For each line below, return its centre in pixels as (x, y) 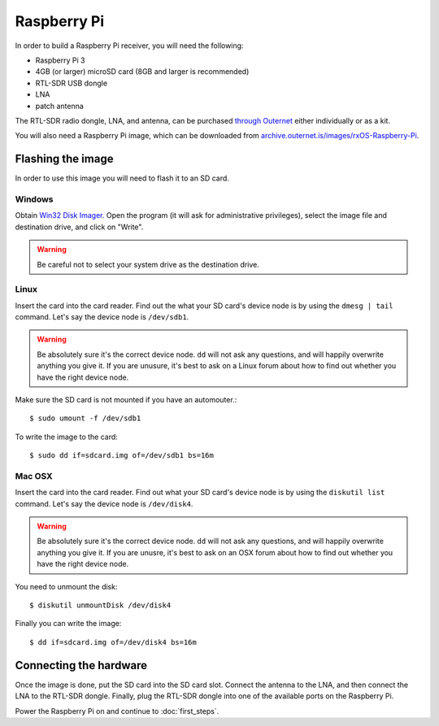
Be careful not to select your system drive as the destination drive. (148, 264)
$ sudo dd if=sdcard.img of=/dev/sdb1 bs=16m (122, 456)
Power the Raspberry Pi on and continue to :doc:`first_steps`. (117, 711)
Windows (34, 199)
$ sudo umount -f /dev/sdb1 (85, 418)
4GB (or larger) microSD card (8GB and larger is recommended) (142, 72)
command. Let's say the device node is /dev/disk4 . (104, 503)
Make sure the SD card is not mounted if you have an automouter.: (126, 399)
